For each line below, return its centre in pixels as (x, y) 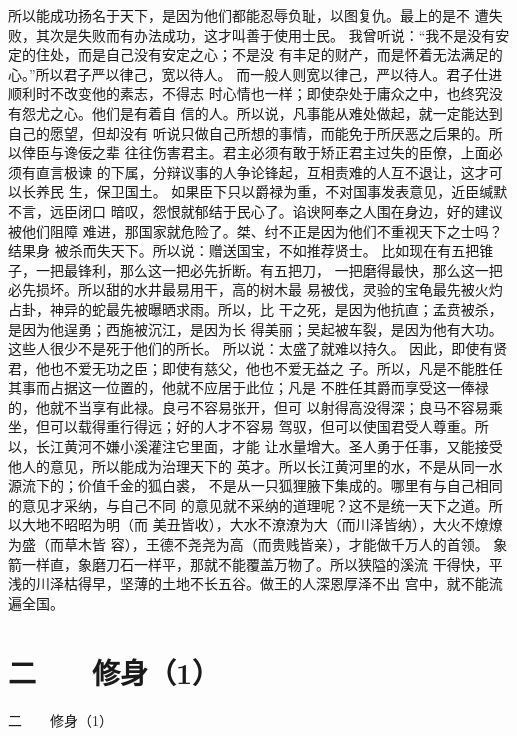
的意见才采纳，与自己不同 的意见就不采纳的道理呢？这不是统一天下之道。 (248, 504)
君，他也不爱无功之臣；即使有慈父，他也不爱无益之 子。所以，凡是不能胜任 (255, 367)
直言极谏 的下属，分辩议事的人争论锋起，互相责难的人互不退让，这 (255, 171)
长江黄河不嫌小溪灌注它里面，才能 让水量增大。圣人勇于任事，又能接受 (269, 446)
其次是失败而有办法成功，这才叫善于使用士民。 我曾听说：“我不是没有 (265, 34)
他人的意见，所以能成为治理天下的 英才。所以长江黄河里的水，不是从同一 (248, 465)
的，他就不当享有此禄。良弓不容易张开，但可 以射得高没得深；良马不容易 (248, 406)
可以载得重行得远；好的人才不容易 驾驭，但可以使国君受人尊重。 (262, 426)
